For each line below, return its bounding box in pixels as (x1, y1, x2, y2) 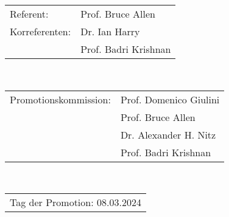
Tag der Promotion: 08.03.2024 (10, 195, 141, 210)
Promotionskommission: (10, 92, 111, 106)
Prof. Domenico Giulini (120, 92, 220, 106)
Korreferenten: (10, 24, 71, 38)
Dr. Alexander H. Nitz (120, 127, 216, 142)
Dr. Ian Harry (80, 24, 140, 38)
